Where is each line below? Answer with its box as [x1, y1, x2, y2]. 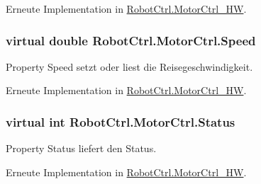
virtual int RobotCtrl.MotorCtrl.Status [6, 113, 235, 130]
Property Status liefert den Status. [6, 141, 157, 156]
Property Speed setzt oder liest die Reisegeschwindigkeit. [6, 59, 253, 74]
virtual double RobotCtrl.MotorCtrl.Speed [6, 31, 256, 49]
